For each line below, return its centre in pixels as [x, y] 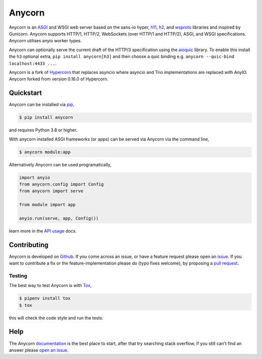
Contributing [29, 245]
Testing [18, 276]
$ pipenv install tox [45, 298]
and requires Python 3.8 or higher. [43, 130]
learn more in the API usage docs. [43, 231]
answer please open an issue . [39, 350]
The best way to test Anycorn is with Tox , [50, 286]
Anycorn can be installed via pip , [42, 105]
